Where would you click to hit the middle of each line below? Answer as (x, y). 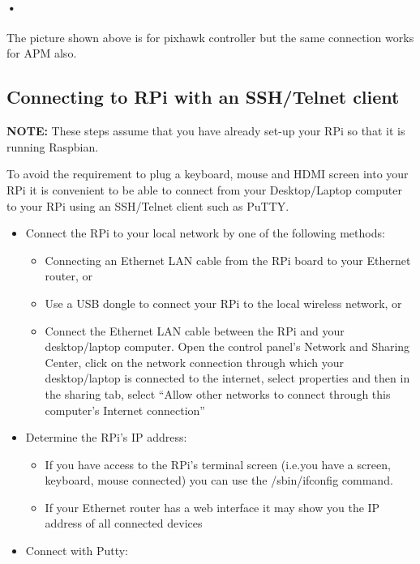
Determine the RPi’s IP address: (106, 437)
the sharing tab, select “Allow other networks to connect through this (218, 393)
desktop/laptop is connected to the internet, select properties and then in (227, 378)
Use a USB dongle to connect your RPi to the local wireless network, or (223, 303)
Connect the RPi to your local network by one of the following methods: (205, 233)
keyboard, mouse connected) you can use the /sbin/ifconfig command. (219, 480)
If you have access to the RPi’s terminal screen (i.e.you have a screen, (218, 464)
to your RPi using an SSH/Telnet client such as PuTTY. (148, 205)
